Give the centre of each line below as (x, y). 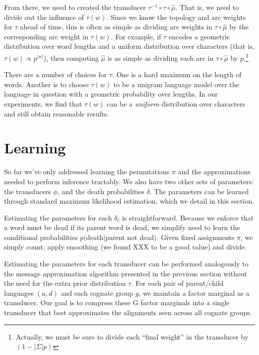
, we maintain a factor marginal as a (194, 293)
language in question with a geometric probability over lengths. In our (111, 94)
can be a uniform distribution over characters (176, 104)
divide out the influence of (44, 17)
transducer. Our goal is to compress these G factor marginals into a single (117, 302)
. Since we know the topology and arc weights (176, 17)
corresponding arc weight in (46, 36)
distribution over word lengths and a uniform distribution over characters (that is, (129, 46)
